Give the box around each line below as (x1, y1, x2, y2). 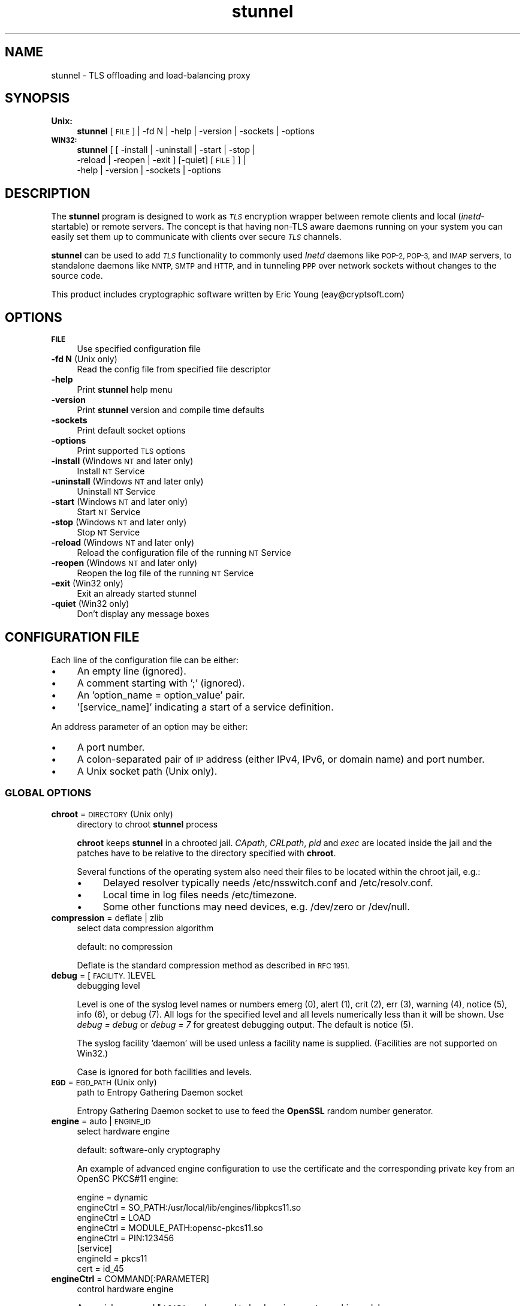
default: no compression (77, 941, 173, 952)
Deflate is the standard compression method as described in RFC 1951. (77, 959, 349, 970)
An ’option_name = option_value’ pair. (77, 688, 245, 701)
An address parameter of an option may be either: (51, 721, 248, 732)
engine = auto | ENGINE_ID (51, 1115, 151, 1126)
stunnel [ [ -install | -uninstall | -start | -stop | (77, 145, 255, 155)
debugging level (77, 980, 140, 991)
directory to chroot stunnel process (77, 818, 218, 829)
